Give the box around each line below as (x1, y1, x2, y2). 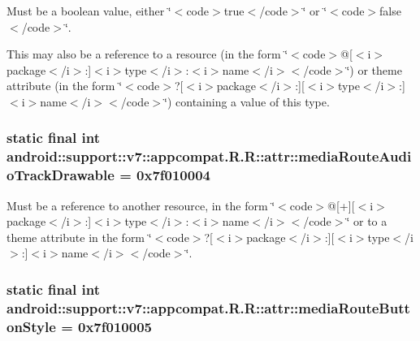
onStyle (6, 316, 56, 336)
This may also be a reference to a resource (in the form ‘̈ (6, 45, 288, 63)
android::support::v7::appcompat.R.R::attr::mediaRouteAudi (6, 146, 412, 166)
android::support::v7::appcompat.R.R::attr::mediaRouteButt (6, 297, 410, 317)
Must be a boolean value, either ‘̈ (6, 2, 171, 19)
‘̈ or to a (346, 213, 388, 230)
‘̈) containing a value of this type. (164, 93, 330, 110)
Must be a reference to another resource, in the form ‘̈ (6, 196, 275, 214)
